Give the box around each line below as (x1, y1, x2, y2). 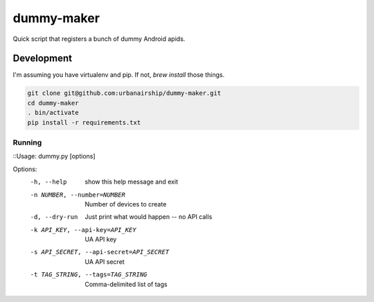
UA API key (84, 236, 117, 244)
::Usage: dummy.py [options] (12, 152, 96, 161)
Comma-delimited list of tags (84, 280, 168, 288)
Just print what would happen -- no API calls (84, 213, 213, 221)
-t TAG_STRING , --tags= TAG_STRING (30, 271, 148, 278)
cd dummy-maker (27, 99, 79, 107)
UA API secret (84, 257, 125, 266)
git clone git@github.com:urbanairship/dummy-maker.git (27, 89, 222, 97)
